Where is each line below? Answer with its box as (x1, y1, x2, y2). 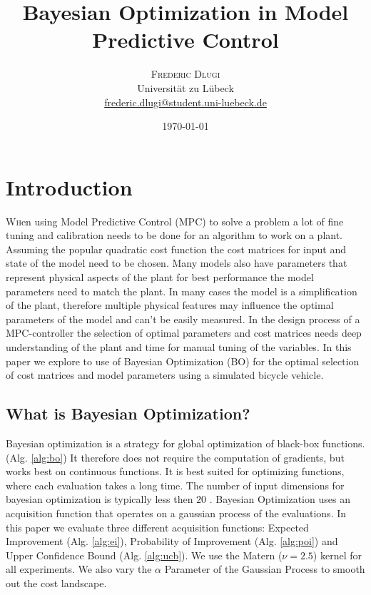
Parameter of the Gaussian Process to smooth (164, 561, 365, 576)
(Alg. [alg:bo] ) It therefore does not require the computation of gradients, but (6, 449, 345, 464)
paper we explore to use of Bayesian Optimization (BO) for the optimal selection (6, 353, 360, 368)
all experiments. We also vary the (6, 561, 152, 576)
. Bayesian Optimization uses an (209, 492, 350, 507)
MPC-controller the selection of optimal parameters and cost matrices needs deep (6, 325, 362, 340)
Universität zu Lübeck (137, 80, 234, 95)
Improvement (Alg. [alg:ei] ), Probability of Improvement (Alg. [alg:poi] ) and (6, 534, 338, 549)
